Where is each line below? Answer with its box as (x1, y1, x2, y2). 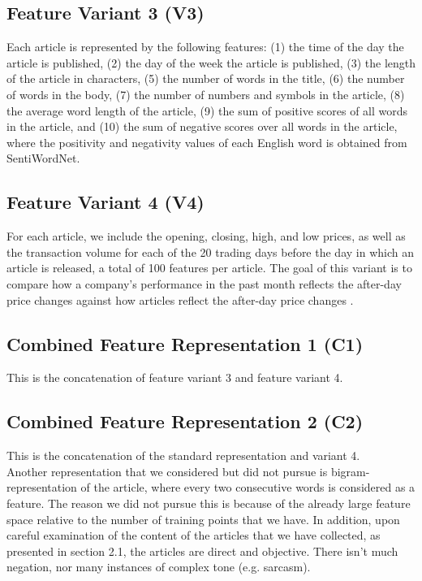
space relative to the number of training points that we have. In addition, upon (6, 510, 400, 527)
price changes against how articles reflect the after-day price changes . (6, 291, 354, 308)
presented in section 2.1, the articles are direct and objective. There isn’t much (6, 542, 398, 559)
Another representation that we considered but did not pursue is (6, 462, 328, 479)
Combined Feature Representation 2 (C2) (6, 409, 364, 434)
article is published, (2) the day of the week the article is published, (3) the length (6, 54, 416, 71)
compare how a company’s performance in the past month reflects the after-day (6, 275, 402, 292)
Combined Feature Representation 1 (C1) (6, 331, 364, 356)
